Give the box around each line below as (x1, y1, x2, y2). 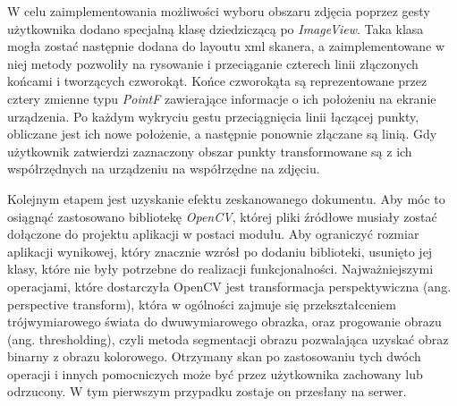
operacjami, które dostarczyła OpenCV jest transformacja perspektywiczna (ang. (7, 276, 452, 295)
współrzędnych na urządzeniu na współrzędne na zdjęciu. (7, 159, 320, 178)
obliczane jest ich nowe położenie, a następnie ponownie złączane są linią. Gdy (7, 124, 437, 143)
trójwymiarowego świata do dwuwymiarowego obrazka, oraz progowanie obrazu (7, 312, 442, 331)
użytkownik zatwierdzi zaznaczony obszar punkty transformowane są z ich (7, 141, 412, 160)
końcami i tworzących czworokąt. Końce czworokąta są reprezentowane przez (7, 72, 427, 90)
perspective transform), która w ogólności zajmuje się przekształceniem (7, 294, 396, 313)
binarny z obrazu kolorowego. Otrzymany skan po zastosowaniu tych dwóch (7, 347, 421, 366)
